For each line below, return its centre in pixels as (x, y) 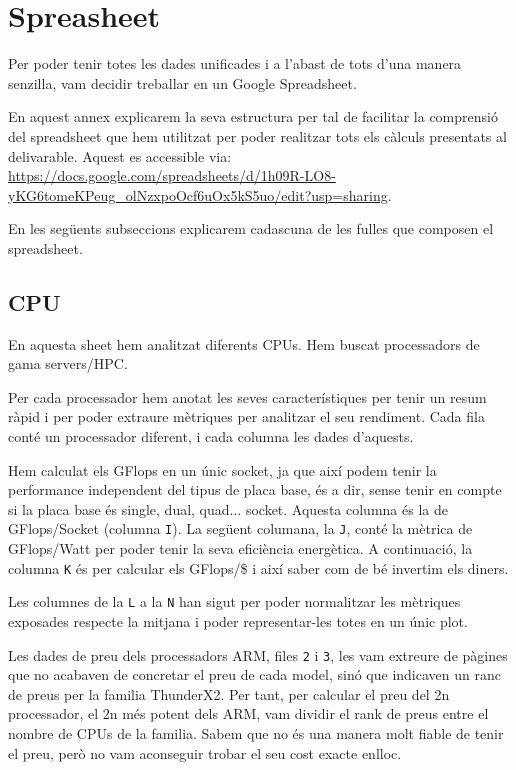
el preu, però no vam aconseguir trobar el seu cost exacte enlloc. (205, 752)
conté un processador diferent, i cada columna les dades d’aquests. (211, 436)
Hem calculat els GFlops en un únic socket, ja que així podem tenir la (222, 469)
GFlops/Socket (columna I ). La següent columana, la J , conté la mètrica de (240, 528)
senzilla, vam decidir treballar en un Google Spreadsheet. (182, 82)
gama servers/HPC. (68, 363)
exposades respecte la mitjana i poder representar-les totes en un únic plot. (238, 620)
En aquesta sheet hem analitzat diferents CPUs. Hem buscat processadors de (244, 343)
